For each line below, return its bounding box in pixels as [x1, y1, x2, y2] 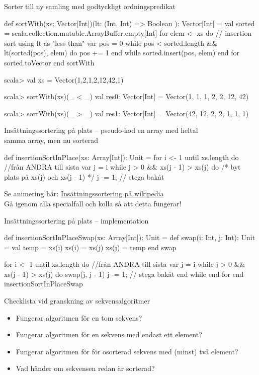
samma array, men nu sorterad [4, 134, 98, 145]
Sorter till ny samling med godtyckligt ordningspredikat [4, 1, 176, 11]
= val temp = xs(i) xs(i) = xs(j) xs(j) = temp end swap [4, 242, 177, 252]
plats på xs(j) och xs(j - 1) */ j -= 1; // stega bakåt [4, 171, 164, 182]
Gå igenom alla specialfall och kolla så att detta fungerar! [4, 198, 182, 208]
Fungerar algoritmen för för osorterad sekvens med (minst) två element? [16, 346, 238, 356]
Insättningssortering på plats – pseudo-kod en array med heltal [4, 125, 198, 135]
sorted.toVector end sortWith [4, 57, 95, 67]
